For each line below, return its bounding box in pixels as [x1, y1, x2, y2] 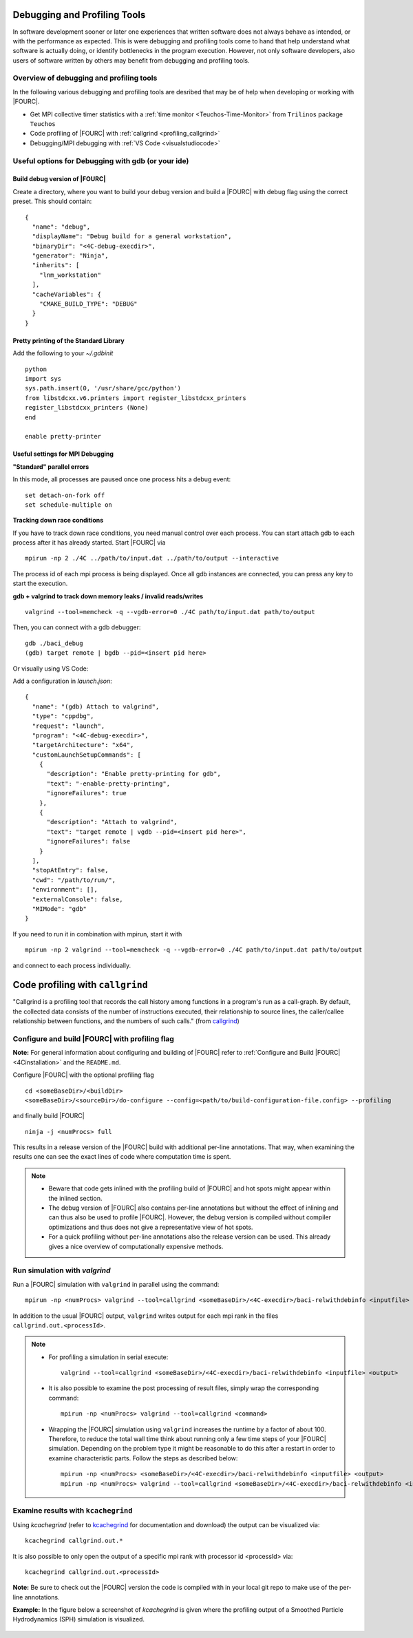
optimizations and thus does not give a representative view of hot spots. [48, 1223, 253, 1231]
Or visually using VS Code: [12, 664, 89, 673]
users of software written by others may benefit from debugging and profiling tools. [12, 56, 251, 65]
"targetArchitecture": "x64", [32, 741, 134, 749]
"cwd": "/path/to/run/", [32, 876, 116, 884]
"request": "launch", [32, 722, 105, 730]
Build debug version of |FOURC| [12, 175, 106, 183]
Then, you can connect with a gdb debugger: [12, 623, 141, 631]
